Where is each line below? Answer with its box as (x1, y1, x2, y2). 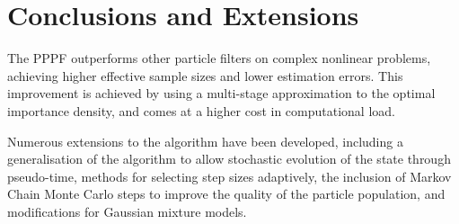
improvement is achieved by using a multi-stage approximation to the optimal (7, 84, 436, 103)
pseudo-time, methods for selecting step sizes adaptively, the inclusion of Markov (7, 166, 452, 185)
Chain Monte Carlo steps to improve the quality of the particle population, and (7, 184, 446, 203)
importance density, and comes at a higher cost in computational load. (7, 101, 395, 120)
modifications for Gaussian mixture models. (7, 202, 247, 220)
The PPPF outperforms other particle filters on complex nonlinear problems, (7, 49, 431, 67)
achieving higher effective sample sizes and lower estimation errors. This (7, 66, 403, 85)
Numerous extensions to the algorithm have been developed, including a (7, 131, 403, 150)
